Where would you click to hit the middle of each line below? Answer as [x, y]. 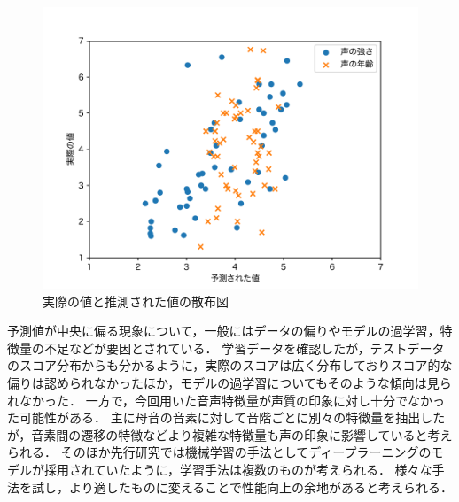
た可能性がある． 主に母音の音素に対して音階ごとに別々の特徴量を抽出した [226, 417]
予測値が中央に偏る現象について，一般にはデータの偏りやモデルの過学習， [224, 331]
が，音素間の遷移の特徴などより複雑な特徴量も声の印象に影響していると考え [230, 434]
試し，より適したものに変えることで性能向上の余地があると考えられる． [242, 487]
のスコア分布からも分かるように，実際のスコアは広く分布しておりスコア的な [230, 365]
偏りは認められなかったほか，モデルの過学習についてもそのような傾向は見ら [229, 382]
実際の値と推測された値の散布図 [136, 301]
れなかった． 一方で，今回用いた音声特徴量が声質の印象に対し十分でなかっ [226, 400]
